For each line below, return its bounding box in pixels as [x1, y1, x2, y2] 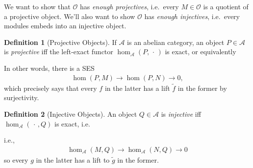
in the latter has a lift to [36, 154, 110, 165]
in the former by [177, 83, 227, 93]
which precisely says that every [4, 83, 97, 93]
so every [4, 154, 28, 165]
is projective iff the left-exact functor [4, 46, 113, 57]
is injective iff [161, 109, 201, 119]
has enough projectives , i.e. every [79, 1, 179, 11]
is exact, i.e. [54, 118, 90, 128]
